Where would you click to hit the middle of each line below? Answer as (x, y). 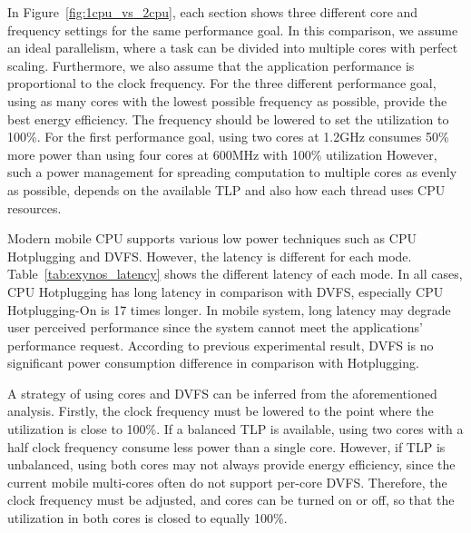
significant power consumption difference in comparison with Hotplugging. (213, 363)
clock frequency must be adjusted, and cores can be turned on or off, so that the (231, 500)
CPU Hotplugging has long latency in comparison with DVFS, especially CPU (226, 291)
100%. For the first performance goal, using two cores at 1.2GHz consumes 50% (228, 137)
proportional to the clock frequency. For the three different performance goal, (222, 83)
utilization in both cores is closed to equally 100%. (147, 518)
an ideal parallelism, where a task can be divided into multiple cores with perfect (233, 48)
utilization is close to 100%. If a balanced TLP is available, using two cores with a (235, 429)
